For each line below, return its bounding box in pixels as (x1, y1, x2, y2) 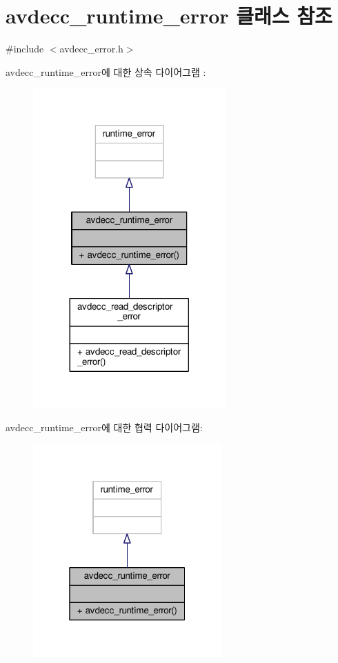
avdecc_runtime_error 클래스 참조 (6, 1, 332, 30)
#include (6, 41, 44, 56)
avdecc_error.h (59, 41, 123, 56)
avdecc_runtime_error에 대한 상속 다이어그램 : (6, 64, 206, 79)
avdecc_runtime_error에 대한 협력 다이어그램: (6, 420, 203, 435)
